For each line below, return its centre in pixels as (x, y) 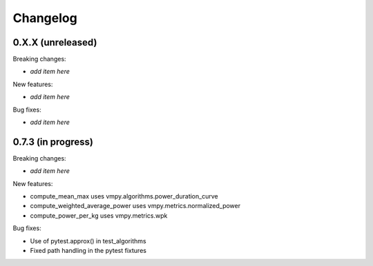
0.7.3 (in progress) (53, 142)
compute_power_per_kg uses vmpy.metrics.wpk (99, 215)
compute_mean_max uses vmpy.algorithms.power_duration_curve (124, 196)
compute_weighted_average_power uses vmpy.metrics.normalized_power (135, 206)
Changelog (45, 18)
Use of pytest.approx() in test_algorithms (88, 241)
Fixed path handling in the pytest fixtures (88, 251)
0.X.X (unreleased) (55, 42)
